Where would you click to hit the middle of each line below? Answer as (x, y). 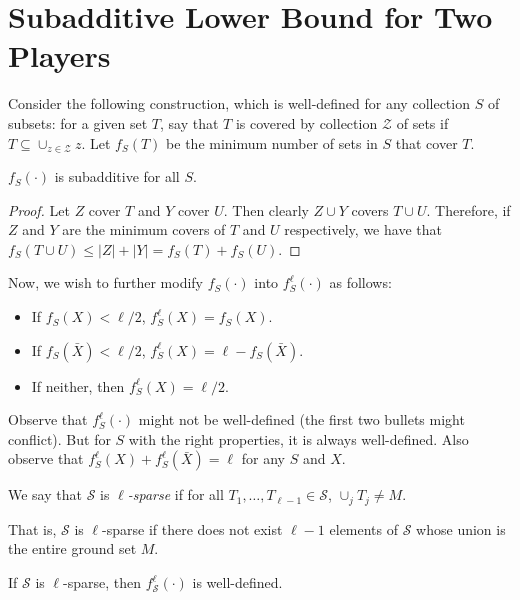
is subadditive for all (117, 176)
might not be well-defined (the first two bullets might (301, 419)
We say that (45, 494)
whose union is (461, 528)
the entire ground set (72, 548)
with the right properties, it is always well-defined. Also (298, 438)
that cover (426, 142)
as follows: (360, 282)
